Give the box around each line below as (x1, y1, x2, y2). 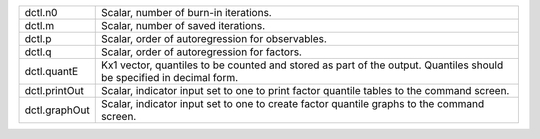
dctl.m (24, 19, 55, 32)
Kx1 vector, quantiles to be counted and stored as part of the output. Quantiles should (100, 58, 504, 72)
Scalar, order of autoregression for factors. (100, 45, 302, 59)
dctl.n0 (24, 6, 58, 19)
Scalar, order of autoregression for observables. (100, 32, 327, 45)
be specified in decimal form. (100, 71, 239, 84)
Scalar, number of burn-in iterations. (100, 6, 272, 19)
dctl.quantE (24, 65, 79, 78)
